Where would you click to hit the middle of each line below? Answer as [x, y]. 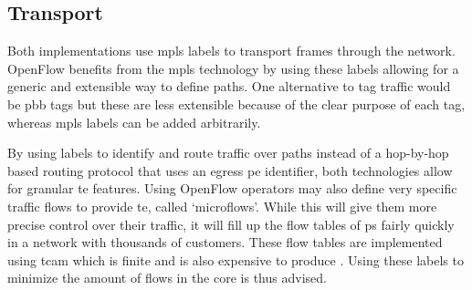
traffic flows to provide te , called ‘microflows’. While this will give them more [222, 206]
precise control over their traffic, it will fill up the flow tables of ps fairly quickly [231, 224]
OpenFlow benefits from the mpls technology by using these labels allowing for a [233, 68]
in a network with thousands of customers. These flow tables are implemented [225, 242]
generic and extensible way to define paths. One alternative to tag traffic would [229, 86]
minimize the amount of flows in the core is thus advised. [167, 278]
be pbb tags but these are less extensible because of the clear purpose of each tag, [236, 104]
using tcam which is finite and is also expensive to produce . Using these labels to [236, 259]
